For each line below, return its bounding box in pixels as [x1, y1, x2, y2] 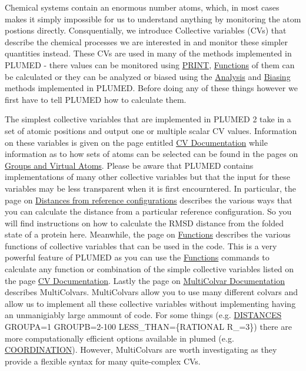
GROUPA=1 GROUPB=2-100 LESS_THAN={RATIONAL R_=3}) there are [5, 320, 292, 333]
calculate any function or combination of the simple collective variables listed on [5, 263, 294, 275]
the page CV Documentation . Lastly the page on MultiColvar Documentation [5, 274, 285, 286]
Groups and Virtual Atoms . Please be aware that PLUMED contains [5, 159, 254, 171]
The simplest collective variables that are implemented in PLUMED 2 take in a [5, 113, 291, 125]
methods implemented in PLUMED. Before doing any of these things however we [5, 82, 298, 94]
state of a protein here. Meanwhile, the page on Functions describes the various [5, 228, 291, 240]
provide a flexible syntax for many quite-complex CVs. [5, 355, 201, 367]
